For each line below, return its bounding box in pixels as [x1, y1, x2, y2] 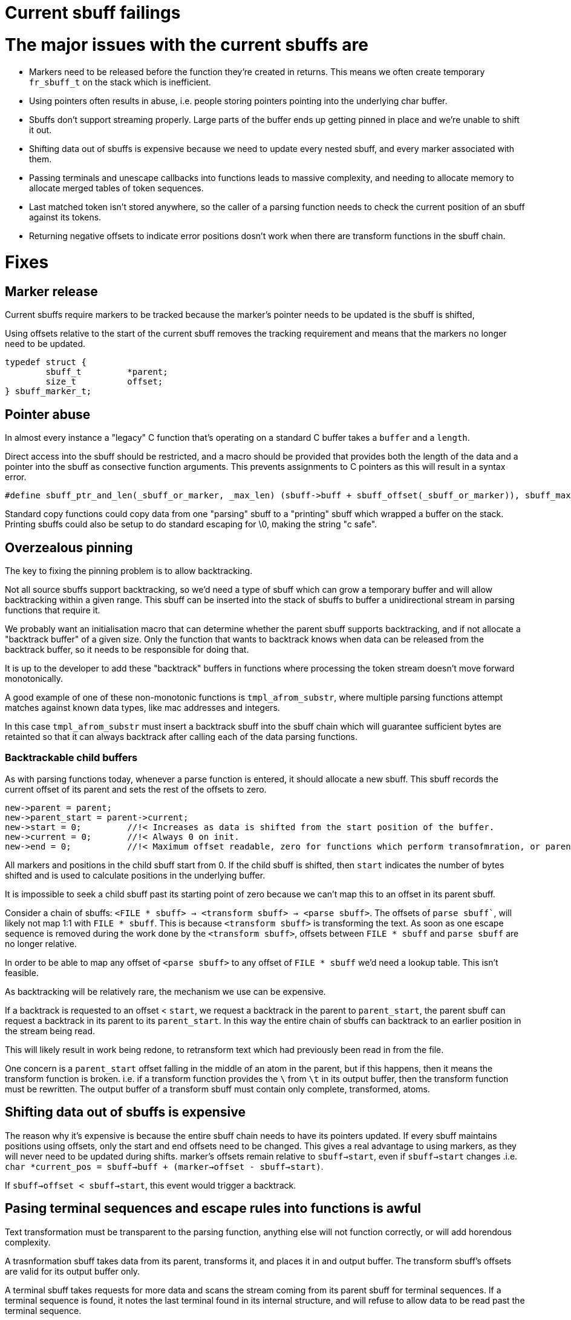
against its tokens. [29, 211, 102, 222]
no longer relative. [5, 938, 77, 949]
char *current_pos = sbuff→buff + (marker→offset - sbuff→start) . [5, 1161, 324, 1172]
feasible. [5, 967, 39, 978]
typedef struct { [5, 357, 86, 368]
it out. [29, 124, 52, 135]
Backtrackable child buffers [5, 751, 138, 764]
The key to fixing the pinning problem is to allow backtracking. [5, 566, 253, 576]
